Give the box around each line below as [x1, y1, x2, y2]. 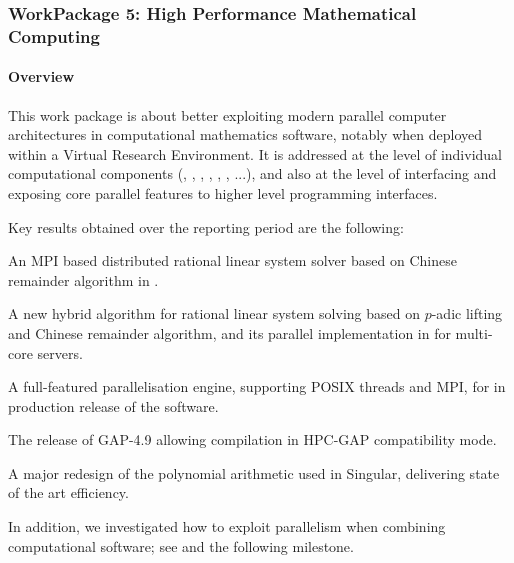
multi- [455, 322, 493, 343]
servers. [37, 342, 83, 363]
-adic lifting [431, 303, 503, 324]
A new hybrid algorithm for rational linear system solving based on [8, 303, 420, 324]
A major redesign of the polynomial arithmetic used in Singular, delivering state [8, 462, 500, 483]
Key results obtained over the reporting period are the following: [8, 216, 404, 237]
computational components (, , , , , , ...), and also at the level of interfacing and [8, 163, 497, 184]
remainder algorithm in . [8, 269, 159, 290]
